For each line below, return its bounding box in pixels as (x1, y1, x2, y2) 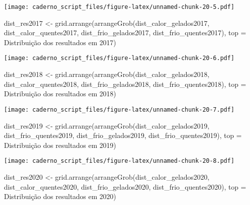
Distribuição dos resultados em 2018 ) (4, 88, 116, 99)
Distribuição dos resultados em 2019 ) (4, 139, 116, 150)
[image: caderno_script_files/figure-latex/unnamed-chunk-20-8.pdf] (4, 157, 235, 165)
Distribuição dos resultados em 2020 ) (4, 191, 116, 202)
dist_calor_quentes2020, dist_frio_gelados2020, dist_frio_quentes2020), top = (4, 181, 247, 192)
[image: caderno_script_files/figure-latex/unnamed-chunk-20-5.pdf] (4, 3, 235, 10)
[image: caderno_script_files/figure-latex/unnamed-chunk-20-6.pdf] (4, 55, 235, 62)
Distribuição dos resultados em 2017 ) (4, 37, 116, 47)
